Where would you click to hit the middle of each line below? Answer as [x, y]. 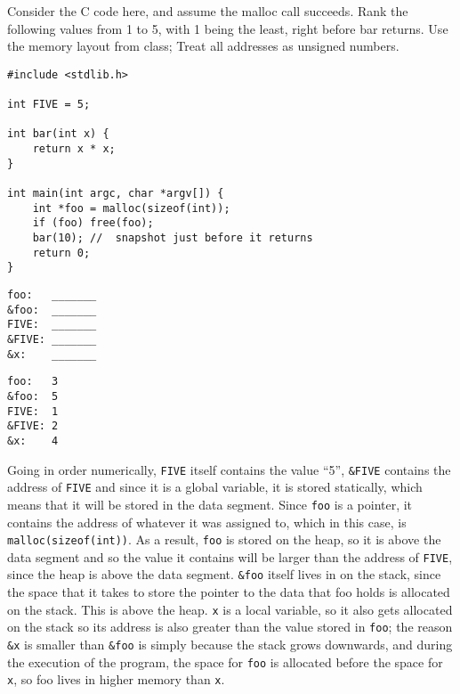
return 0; [61, 253]
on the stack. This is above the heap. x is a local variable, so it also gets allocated [230, 609]
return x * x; [74, 149]
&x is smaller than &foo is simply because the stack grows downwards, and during [230, 644]
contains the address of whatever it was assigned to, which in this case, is [207, 522]
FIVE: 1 [33, 411]
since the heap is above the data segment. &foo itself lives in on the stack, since [224, 574]
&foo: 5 [33, 396]
